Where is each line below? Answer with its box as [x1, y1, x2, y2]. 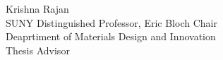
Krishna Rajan [6, 1, 69, 16]
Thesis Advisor [6, 42, 70, 57]
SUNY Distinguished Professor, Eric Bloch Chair [6, 15, 217, 30]
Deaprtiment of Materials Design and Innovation [6, 29, 216, 44]
